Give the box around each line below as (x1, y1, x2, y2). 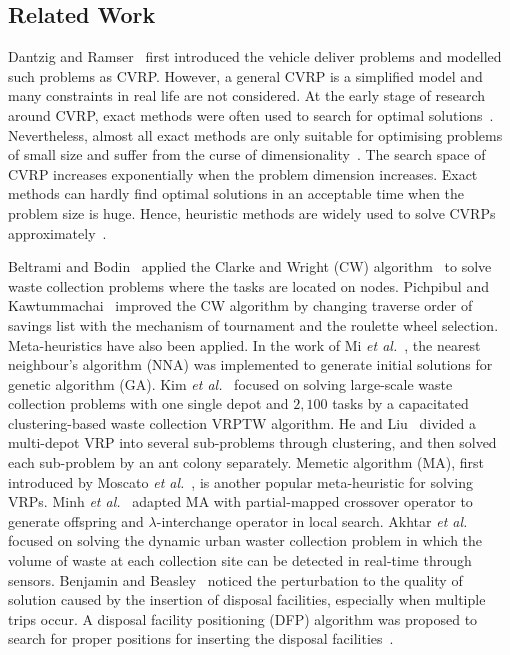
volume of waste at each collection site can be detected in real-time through (8, 550, 472, 571)
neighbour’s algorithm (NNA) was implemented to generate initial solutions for (8, 354, 493, 375)
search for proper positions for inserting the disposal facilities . (8, 628, 394, 649)
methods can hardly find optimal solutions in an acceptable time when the (8, 183, 465, 204)
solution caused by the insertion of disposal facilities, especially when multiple (8, 589, 486, 610)
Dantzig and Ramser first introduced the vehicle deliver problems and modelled (8, 46, 502, 67)
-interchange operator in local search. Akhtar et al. (156, 510, 468, 531)
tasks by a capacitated (332, 393, 469, 414)
